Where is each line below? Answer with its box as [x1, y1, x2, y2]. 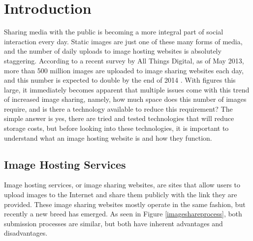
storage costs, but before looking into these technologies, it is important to [4, 123, 229, 133]
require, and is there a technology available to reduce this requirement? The [4, 103, 233, 114]
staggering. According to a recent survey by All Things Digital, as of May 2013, [4, 55, 244, 65]
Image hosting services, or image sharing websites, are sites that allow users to [4, 180, 240, 190]
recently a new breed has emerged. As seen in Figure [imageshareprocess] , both [4, 209, 242, 219]
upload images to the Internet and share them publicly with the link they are [4, 189, 237, 200]
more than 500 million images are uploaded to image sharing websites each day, [4, 65, 244, 75]
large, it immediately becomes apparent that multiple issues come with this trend [4, 84, 250, 94]
